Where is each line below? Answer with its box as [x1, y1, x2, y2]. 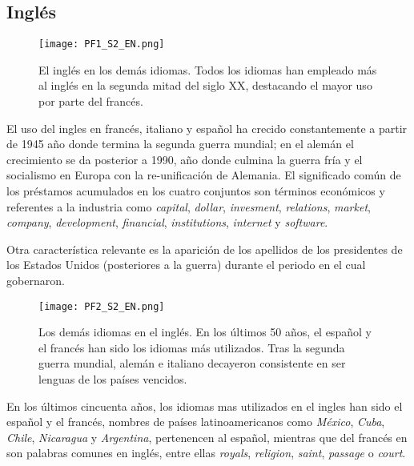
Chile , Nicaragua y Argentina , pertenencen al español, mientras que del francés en [6, 428, 408, 445]
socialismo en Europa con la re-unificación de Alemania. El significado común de [6, 167, 401, 183]
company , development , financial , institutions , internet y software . [6, 214, 328, 231]
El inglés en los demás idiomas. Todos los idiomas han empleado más [38, 61, 377, 78]
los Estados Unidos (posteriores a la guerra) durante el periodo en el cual [6, 256, 366, 273]
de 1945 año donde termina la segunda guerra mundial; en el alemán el [6, 135, 354, 152]
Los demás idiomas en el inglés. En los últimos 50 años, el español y [38, 323, 372, 340]
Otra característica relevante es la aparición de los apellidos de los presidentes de [6, 240, 403, 257]
